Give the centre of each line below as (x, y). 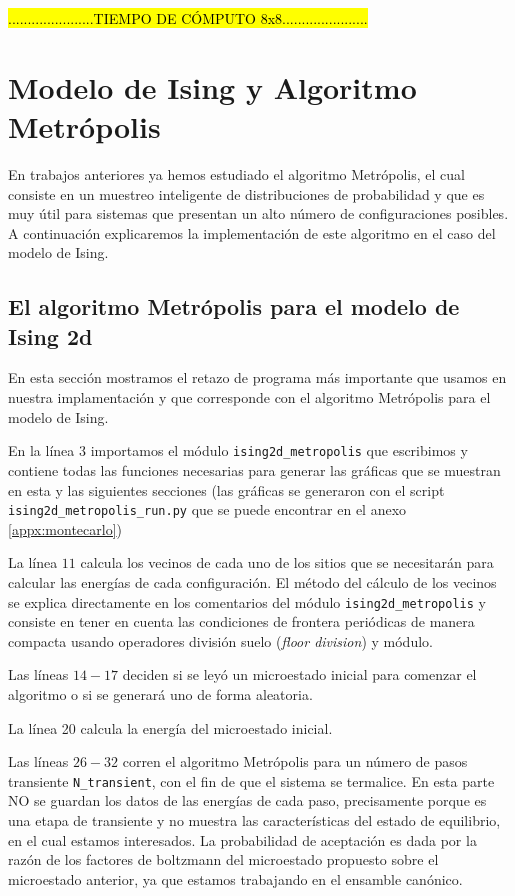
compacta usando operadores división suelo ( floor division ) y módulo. (220, 640)
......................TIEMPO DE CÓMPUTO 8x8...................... (188, 18)
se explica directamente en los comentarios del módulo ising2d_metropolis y (247, 601)
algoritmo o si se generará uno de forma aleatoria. (160, 693)
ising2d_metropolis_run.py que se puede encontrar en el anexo (207, 509)
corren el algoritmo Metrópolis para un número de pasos (295, 761)
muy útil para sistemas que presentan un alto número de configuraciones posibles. (258, 213)
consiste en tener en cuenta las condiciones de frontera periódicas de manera (241, 621)
